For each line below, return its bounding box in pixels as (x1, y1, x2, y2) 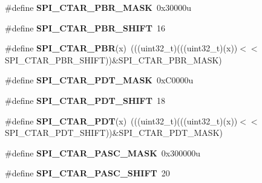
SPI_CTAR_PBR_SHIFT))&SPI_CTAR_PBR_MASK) (5, 53, 222, 66)
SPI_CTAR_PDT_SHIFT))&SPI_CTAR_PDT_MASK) (5, 126, 223, 139)
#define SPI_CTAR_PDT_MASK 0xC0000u (5, 74, 194, 86)
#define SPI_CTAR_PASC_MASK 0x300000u (5, 146, 201, 159)
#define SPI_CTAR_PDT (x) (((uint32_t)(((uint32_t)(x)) (5, 114, 238, 127)
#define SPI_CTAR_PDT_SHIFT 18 (5, 94, 165, 106)
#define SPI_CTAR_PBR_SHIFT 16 (5, 21, 165, 34)
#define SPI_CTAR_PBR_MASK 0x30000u (5, 1, 192, 13)
